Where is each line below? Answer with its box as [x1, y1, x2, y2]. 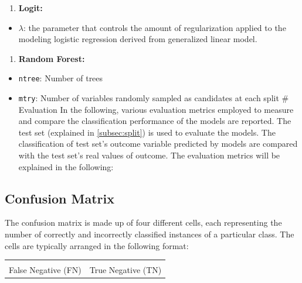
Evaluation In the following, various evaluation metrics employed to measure [18, 103, 294, 115]
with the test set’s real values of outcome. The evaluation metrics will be [18, 149, 280, 161]
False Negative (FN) [9, 264, 82, 276]
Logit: [18, 2, 43, 13]
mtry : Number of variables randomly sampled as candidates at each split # [18, 92, 289, 104]
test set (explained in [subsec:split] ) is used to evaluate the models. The [18, 126, 276, 138]
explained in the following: [18, 160, 114, 172]
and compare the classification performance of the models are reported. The [18, 115, 291, 127]
